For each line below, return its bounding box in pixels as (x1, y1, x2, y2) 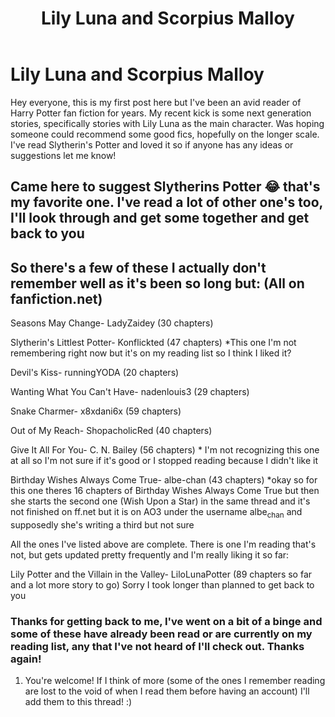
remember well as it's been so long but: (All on (10, 275, 305, 292)
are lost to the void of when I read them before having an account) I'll (24, 685, 310, 697)
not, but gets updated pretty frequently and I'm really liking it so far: (10, 548, 290, 561)
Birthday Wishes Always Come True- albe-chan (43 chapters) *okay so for (10, 474, 318, 486)
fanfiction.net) (10, 290, 103, 307)
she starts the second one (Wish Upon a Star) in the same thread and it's (10, 495, 311, 507)
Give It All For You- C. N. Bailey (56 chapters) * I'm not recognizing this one (10, 444, 320, 456)
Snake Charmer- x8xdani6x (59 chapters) (10, 405, 182, 417)
